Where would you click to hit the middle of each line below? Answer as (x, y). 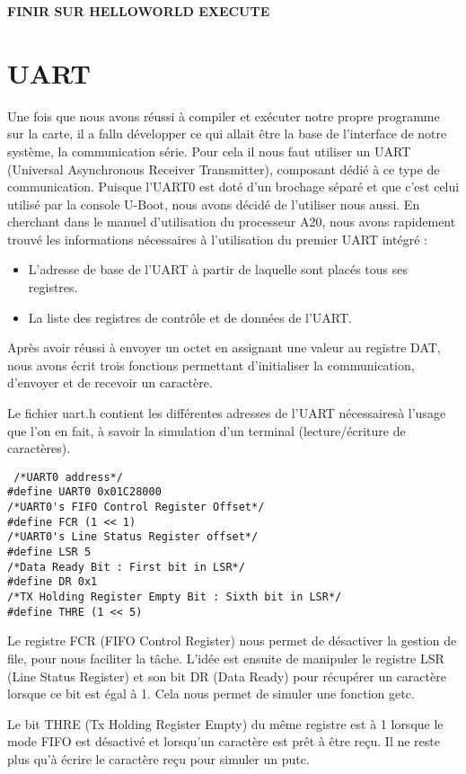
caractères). (39, 448)
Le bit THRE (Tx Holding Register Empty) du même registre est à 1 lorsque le (225, 723)
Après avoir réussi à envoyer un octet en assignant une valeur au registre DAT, (224, 347)
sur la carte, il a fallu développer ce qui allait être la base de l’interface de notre (227, 133)
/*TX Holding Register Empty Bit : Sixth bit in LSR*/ (175, 597)
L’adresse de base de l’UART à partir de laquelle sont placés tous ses (218, 269)
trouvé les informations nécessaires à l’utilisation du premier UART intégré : (217, 239)
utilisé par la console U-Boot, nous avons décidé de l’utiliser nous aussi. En (214, 204)
